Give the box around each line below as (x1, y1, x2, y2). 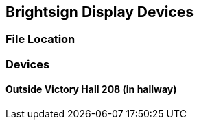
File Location (5, 32, 75, 46)
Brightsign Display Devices (5, 3, 194, 20)
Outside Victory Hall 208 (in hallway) (5, 83, 177, 96)
